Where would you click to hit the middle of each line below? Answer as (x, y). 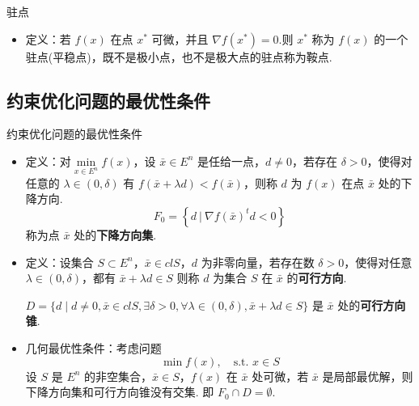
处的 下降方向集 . (115, 234)
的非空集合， (119, 376)
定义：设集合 (59, 262)
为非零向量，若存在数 (258, 262)
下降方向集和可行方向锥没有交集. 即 (120, 392)
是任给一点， (232, 161)
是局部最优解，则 (368, 376)
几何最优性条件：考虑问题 (93, 347)
